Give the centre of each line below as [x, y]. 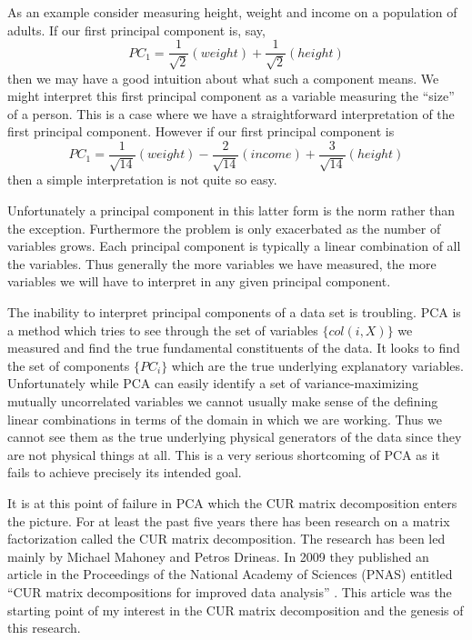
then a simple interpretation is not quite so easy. [142, 180]
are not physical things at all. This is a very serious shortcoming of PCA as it [224, 454]
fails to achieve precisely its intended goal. [125, 472]
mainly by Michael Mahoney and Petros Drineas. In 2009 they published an [218, 556]
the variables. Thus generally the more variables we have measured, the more [222, 263]
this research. [44, 628]
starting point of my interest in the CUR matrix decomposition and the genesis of [236, 610]
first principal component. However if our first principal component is [201, 131]
